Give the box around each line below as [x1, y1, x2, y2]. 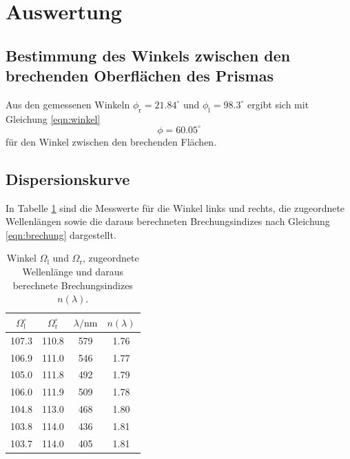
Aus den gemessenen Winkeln [6, 97, 130, 111]
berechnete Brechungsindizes [12, 277, 133, 292]
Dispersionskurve [6, 168, 130, 189]
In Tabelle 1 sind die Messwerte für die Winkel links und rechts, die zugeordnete [6, 200, 345, 215]
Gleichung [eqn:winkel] [6, 111, 101, 126]
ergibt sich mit [247, 97, 309, 111]
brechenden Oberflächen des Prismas [6, 65, 274, 86]
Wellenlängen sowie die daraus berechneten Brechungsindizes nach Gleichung [6, 214, 330, 228]
